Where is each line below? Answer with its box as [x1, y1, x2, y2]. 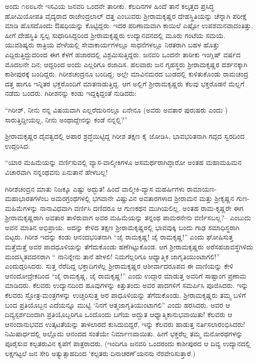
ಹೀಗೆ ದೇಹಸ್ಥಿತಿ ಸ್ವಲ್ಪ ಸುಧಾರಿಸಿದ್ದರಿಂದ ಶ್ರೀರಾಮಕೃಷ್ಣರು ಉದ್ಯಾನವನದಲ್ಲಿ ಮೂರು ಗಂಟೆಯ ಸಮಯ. [5, 30, 225, 40]
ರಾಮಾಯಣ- [186, 183, 217, 194]
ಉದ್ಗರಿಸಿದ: [5, 140, 30, 151]
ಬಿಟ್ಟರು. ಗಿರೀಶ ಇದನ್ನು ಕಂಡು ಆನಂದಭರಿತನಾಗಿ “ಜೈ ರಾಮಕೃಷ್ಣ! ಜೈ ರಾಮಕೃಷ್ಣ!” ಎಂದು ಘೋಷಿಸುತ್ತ [5, 232, 233, 242]
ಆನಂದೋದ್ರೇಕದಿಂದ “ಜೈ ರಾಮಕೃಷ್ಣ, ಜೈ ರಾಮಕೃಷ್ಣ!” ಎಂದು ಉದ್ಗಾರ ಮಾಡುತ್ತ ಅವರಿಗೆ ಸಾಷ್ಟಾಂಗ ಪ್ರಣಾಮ [5, 270, 247, 281]
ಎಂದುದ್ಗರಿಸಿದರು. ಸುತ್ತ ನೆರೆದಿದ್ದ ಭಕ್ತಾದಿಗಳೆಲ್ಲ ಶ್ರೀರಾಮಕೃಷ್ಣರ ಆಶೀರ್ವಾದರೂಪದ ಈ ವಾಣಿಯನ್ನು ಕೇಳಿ [5, 261, 233, 271]
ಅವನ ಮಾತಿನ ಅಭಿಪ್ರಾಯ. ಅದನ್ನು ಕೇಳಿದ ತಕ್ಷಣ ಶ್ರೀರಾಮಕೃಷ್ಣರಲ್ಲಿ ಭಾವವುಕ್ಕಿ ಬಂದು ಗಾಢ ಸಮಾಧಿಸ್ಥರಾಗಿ [5, 222, 240, 232]
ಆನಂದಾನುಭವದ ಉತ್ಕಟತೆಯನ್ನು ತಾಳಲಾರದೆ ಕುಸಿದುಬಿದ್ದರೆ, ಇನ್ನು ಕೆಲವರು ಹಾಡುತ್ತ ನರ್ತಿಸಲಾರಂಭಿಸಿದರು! [5, 319, 245, 329]
